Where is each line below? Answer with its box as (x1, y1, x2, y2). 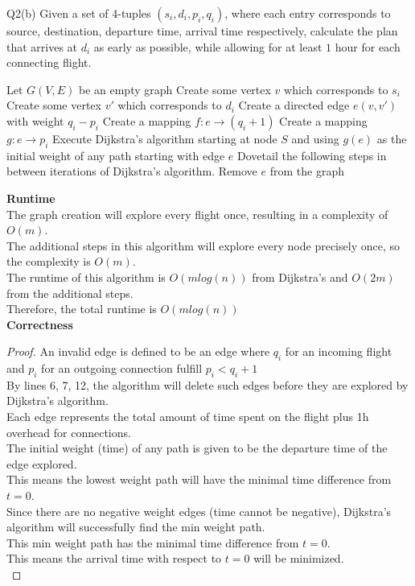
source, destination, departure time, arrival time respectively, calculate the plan (6, 23, 398, 39)
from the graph (269, 163, 344, 180)
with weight (6, 112, 64, 129)
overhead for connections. (6, 423, 131, 440)
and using (291, 130, 339, 146)
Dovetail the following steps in (237, 146, 387, 163)
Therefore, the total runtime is (6, 300, 157, 317)
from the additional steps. (6, 284, 134, 301)
